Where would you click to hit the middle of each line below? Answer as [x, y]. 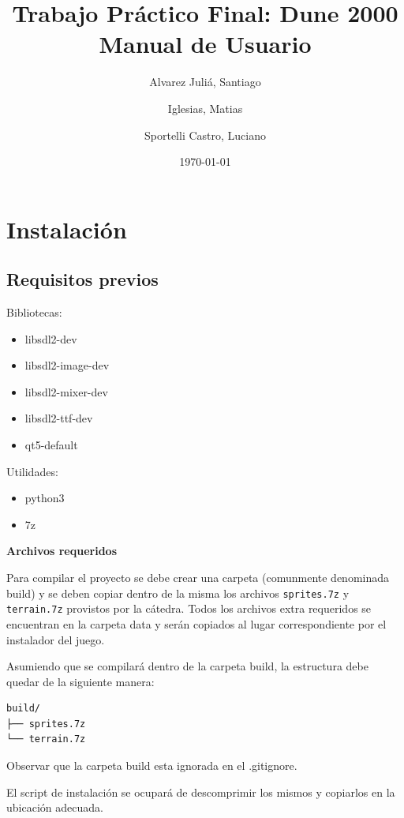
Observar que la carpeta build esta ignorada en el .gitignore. [152, 765]
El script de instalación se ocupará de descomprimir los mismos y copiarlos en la [201, 792]
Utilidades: [32, 471]
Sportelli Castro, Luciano [205, 135]
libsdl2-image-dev [67, 365]
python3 [45, 498]
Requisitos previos [82, 279]
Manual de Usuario [205, 44]
